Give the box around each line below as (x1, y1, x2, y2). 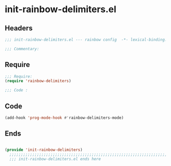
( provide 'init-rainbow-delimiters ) (5, 147, 83, 152)
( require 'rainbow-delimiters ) (5, 79, 71, 84)
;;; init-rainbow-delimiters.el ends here (9, 156, 101, 162)
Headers (5, 24, 33, 32)
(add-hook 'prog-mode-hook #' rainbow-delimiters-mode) (5, 115, 124, 120)
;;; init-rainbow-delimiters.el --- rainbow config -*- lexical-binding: (5, 37, 167, 42)
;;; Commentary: (5, 46, 39, 51)
